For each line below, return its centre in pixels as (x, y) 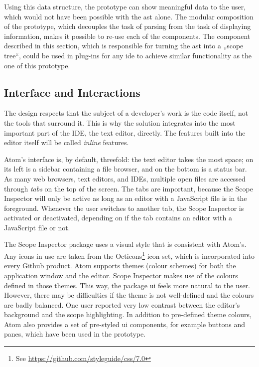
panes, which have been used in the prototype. (75, 334)
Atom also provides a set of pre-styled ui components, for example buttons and (125, 324)
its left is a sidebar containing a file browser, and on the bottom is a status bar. (126, 169)
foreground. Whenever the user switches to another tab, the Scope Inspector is (124, 208)
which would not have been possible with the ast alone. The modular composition (129, 16)
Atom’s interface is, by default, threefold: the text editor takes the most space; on (129, 159)
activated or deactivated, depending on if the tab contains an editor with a (118, 218)
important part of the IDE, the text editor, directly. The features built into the (125, 132)
